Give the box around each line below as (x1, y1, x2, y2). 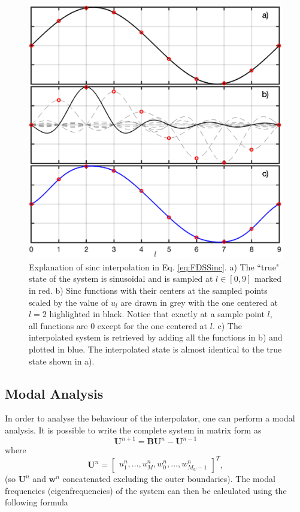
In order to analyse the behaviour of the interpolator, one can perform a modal (5, 412, 295, 424)
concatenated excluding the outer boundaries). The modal (62, 472, 275, 485)
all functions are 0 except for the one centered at (29, 319, 208, 332)
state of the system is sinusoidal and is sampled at (29, 272, 213, 285)
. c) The (212, 319, 242, 332)
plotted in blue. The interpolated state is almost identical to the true (29, 342, 282, 355)
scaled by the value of (29, 296, 108, 308)
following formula (5, 496, 68, 508)
